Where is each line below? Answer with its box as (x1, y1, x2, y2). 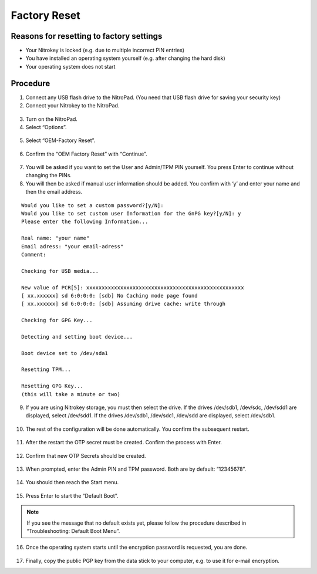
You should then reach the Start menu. (25, 479, 119, 486)
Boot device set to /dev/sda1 (21, 350, 109, 356)
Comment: (21, 251, 46, 258)
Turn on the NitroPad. (25, 115, 77, 123)
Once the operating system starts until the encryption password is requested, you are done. (25, 543, 248, 551)
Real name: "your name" (21, 235, 90, 242)
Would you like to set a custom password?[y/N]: (21, 202, 164, 208)
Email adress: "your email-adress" (21, 243, 124, 249)
